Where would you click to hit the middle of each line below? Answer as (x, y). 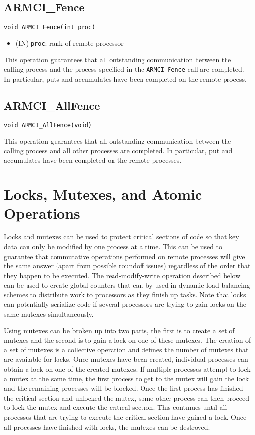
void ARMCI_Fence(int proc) (50, 27)
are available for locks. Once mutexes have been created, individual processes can (126, 359)
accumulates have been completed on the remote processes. (93, 160)
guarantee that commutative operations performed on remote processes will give (125, 256)
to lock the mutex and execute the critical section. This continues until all (115, 407)
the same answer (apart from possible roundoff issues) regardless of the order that (127, 266)
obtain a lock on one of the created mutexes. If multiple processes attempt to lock (127, 369)
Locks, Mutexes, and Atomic (103, 194)
